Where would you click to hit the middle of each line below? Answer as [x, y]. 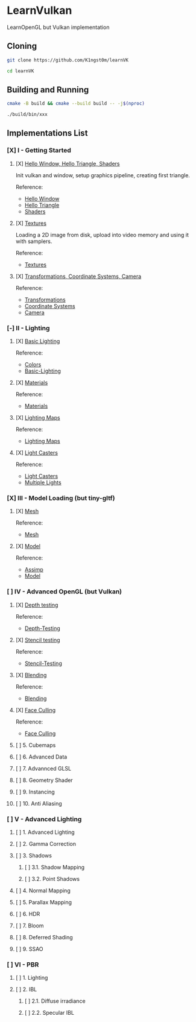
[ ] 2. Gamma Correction [46, 844]
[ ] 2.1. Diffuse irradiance [55, 1001]
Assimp [34, 570]
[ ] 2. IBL [26, 989]
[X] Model [28, 546]
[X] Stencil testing [38, 640]
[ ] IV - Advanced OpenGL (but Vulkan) [65, 591]
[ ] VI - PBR [23, 964]
